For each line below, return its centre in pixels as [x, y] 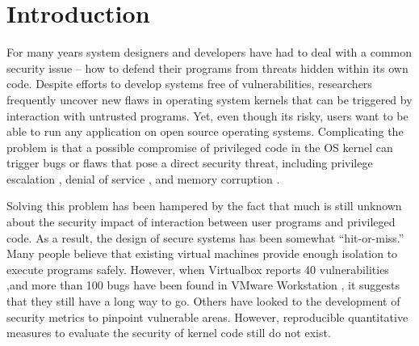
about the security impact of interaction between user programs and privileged [201, 222]
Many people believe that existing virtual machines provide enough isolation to [202, 253]
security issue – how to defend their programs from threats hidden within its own [207, 68]
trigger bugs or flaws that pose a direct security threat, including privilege [190, 163]
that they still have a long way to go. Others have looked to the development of [203, 301]
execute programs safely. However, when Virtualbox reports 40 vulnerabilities [198, 269]
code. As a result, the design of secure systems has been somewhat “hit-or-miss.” [205, 237]
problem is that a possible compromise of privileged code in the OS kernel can [200, 147]
